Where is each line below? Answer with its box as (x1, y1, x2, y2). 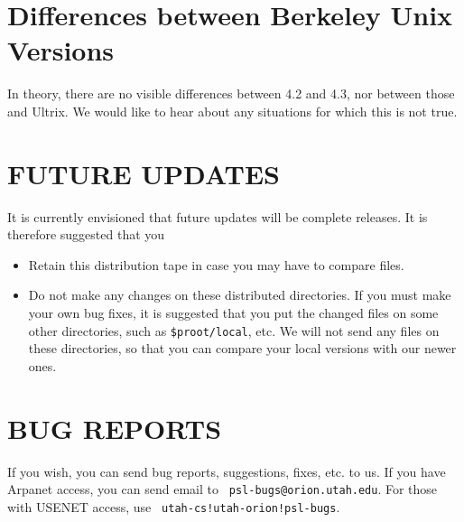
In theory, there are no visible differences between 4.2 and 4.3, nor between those (7, 84, 455, 103)
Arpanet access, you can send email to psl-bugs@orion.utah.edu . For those (7, 480, 438, 499)
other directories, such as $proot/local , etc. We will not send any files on (28, 321, 440, 340)
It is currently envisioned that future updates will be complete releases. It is (7, 207, 428, 226)
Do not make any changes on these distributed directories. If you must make (28, 285, 451, 304)
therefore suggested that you (7, 225, 165, 244)
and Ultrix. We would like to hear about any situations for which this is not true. (7, 101, 458, 120)
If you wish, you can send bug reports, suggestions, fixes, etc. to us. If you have (7, 461, 446, 480)
